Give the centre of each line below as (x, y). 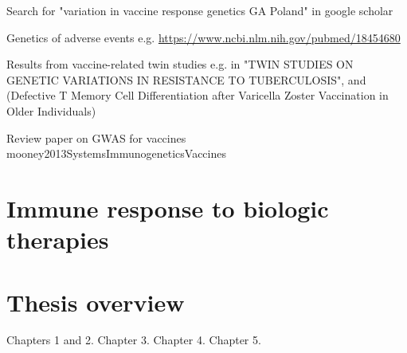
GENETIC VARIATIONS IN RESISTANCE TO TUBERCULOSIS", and (186, 79)
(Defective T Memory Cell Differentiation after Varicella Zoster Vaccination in (198, 95)
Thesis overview (96, 302)
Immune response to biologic (168, 208)
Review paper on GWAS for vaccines (96, 137)
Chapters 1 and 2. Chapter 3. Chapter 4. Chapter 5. (134, 340)
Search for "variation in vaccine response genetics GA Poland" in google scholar (200, 10)
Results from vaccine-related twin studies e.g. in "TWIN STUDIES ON (180, 64)
